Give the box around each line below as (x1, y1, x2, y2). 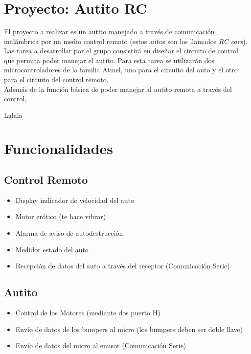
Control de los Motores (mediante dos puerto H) (15, 308, 160, 318)
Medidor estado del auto (15, 244, 89, 254)
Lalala (4, 110, 23, 120)
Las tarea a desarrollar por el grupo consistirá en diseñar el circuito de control (4, 45, 238, 56)
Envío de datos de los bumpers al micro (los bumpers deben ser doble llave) (15, 324, 243, 334)
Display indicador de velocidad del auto (15, 195, 135, 205)
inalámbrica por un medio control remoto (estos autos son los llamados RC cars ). (4, 36, 248, 46)
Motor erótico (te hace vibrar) (15, 211, 106, 221)
